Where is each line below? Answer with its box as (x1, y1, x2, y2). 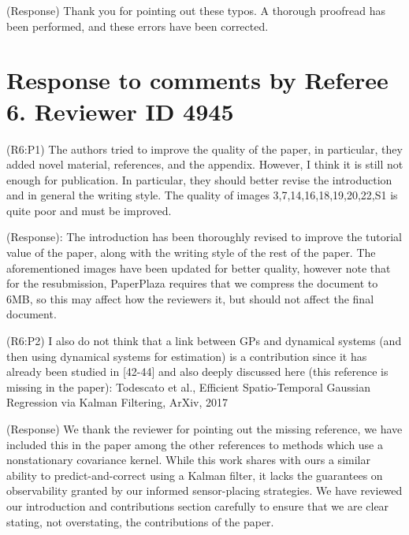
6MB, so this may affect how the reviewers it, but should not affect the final (6, 290, 374, 307)
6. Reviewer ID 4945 (6, 95, 234, 127)
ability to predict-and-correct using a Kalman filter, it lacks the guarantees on (6, 466, 383, 483)
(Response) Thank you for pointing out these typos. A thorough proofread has (6, 2, 386, 18)
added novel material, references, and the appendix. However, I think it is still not (6, 156, 403, 173)
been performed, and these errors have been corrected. (6, 17, 269, 34)
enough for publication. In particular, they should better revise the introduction (6, 171, 392, 188)
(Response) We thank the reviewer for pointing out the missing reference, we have (6, 421, 403, 437)
